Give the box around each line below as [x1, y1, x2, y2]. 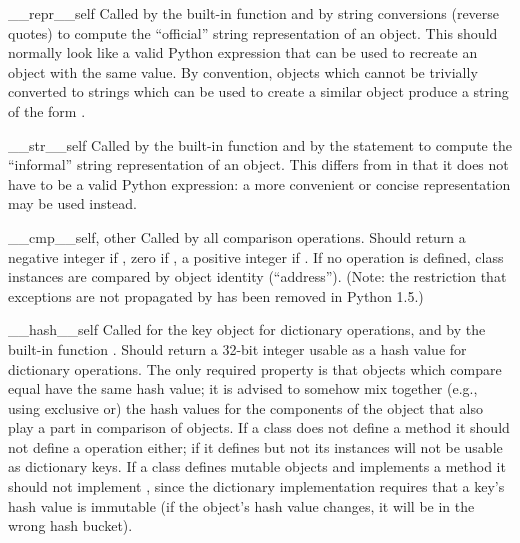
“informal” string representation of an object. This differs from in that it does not [8, 154, 509, 175]
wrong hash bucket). [8, 515, 133, 536]
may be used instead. [8, 193, 137, 214]
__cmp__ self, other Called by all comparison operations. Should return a [8, 226, 466, 247]
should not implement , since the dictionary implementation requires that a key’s [8, 476, 505, 497]
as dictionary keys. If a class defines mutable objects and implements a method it [8, 456, 506, 477]
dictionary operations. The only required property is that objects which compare [8, 358, 502, 379]
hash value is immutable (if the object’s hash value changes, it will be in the [8, 495, 475, 516]
